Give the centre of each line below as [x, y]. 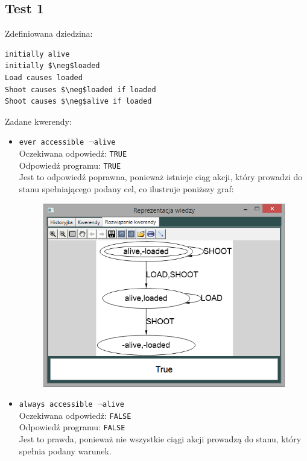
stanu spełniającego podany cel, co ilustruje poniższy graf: [126, 188]
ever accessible [52, 143]
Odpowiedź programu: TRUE [70, 165]
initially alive [37, 54]
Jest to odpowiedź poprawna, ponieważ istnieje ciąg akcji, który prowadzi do [161, 177]
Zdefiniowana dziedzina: [49, 33]
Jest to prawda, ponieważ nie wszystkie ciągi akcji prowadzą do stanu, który [160, 439]
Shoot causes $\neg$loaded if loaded [81, 89]
